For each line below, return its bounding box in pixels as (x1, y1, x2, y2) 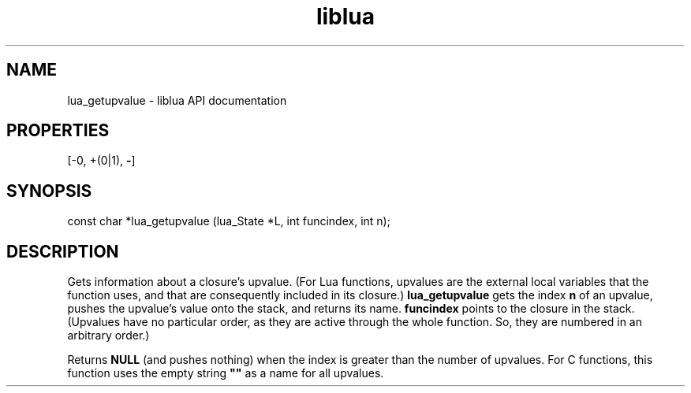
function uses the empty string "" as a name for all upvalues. (67, 366, 384, 380)
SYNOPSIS (6, 180, 92, 201)
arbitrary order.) (67, 328, 150, 343)
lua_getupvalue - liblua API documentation (67, 93, 287, 107)
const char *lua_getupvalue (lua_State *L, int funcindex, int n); (67, 214, 390, 228)
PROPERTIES (6, 120, 110, 141)
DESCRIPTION (6, 241, 119, 261)
